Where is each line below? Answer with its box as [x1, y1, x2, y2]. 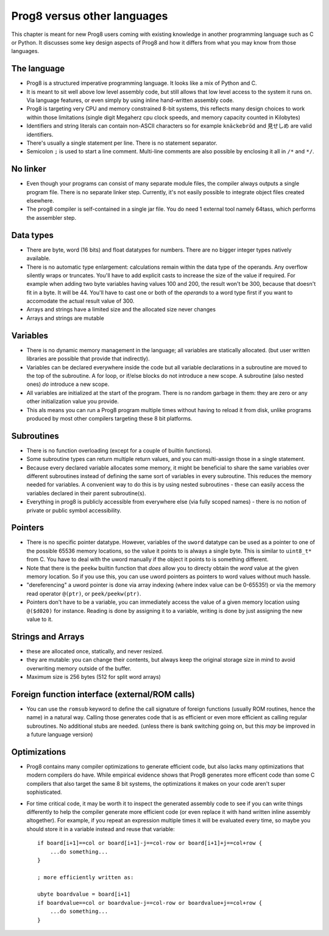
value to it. [26, 615, 53, 623]
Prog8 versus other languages [11, 9, 168, 23]
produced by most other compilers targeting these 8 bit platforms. [26, 415, 193, 422]
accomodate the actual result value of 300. [26, 297, 135, 305]
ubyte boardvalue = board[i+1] [37, 891, 131, 898]
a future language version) [26, 731, 93, 738]
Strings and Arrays [11, 631, 85, 642]
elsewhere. [26, 197, 54, 205]
